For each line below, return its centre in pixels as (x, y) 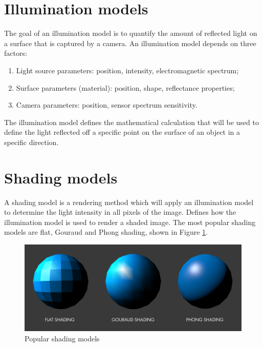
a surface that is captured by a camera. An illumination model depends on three (130, 43)
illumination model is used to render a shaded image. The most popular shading (130, 222)
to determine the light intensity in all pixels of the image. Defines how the (120, 212)
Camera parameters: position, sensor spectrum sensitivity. (107, 105)
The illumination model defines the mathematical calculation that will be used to (131, 122)
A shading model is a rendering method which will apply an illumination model (129, 202)
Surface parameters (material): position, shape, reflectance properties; (125, 87)
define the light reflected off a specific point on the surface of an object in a (122, 132)
